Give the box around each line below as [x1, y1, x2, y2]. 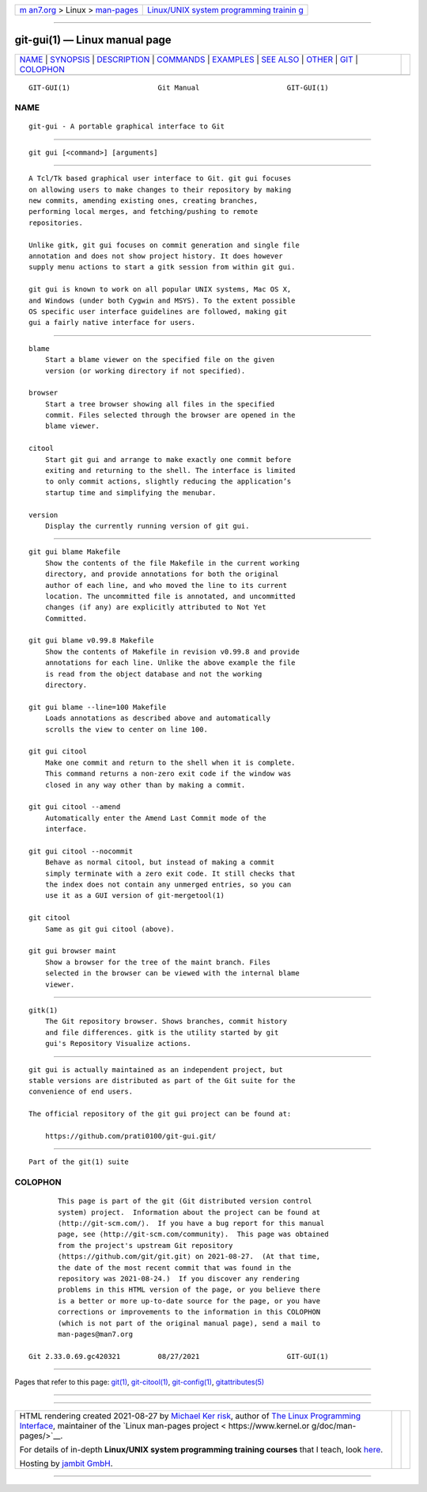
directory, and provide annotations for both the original [44, 570, 279, 578]
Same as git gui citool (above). [44, 924, 176, 933]
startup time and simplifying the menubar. [44, 488, 217, 497]
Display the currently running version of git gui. [44, 521, 250, 530]
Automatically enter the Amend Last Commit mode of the [44, 813, 266, 822]
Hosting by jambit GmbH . [19, 1458, 114, 1469]
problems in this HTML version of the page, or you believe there [58, 1285, 321, 1295]
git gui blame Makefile [28, 548, 121, 556]
